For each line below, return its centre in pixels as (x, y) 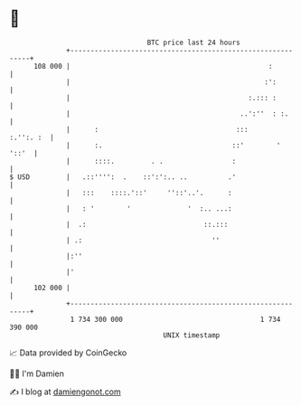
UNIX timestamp (192, 335)
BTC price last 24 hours (194, 42)
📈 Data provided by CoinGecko (68, 353)
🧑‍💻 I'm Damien (37, 373)
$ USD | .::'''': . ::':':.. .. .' (123, 177)
